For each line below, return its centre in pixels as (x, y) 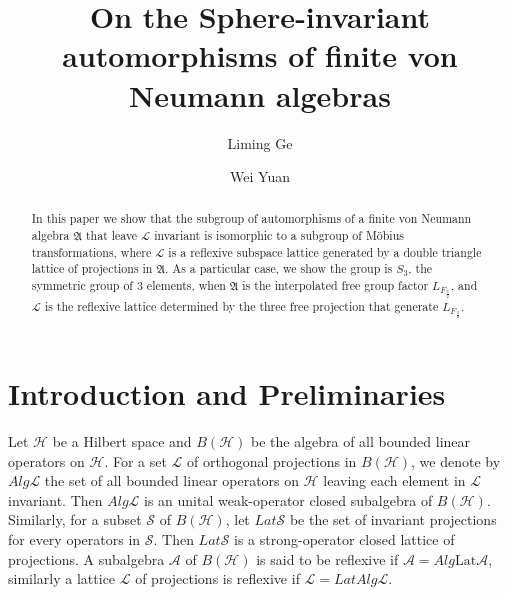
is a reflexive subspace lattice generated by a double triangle (325, 251)
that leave (111, 235)
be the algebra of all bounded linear (360, 440)
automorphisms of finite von (260, 55)
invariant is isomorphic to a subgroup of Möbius (279, 235)
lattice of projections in (92, 268)
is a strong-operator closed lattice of (344, 538)
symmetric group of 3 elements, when (128, 285)
